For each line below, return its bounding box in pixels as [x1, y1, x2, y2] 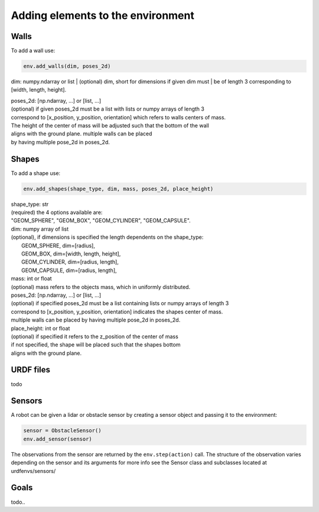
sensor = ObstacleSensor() [23, 427, 102, 434]
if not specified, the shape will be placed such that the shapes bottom [11, 341, 181, 348]
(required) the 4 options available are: [11, 209, 103, 216]
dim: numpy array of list [11, 225, 69, 232]
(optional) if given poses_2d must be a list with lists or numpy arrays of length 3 [11, 105, 205, 112]
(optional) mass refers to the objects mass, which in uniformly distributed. [11, 283, 191, 290]
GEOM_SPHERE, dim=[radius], [21, 242, 96, 249]
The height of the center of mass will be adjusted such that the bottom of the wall [11, 122, 209, 129]
